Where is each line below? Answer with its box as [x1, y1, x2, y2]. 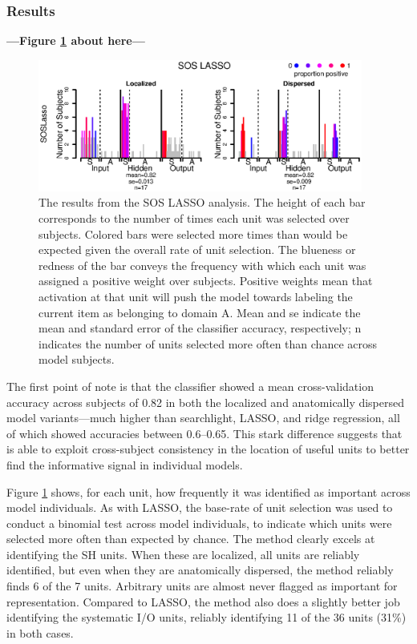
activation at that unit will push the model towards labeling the [38, 288, 353, 304]
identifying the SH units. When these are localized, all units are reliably [6, 545, 360, 562]
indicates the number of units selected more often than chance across [38, 335, 378, 352]
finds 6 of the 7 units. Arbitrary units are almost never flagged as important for [6, 578, 398, 594]
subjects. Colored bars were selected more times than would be [38, 225, 348, 242]
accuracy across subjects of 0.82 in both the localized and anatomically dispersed [6, 393, 405, 410]
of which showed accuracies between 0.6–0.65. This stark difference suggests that [6, 425, 403, 441]
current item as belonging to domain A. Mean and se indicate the [38, 304, 361, 320]
